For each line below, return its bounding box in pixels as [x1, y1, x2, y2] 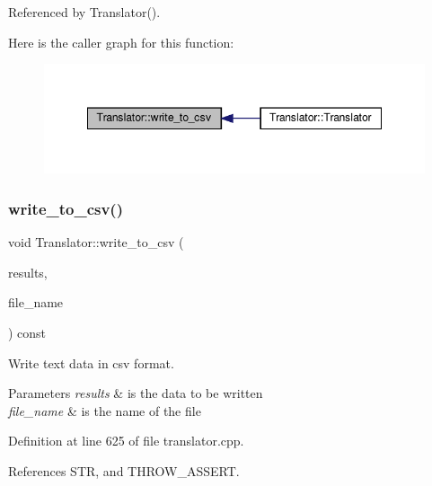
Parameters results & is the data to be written [8, 384, 263, 402]
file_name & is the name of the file [8, 401, 201, 420]
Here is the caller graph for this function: [8, 32, 234, 51]
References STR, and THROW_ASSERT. [8, 461, 240, 480]
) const [8, 323, 47, 341]
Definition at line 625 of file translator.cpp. [8, 431, 244, 450]
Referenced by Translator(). [8, 3, 161, 21]
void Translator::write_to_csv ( [8, 233, 184, 252]
